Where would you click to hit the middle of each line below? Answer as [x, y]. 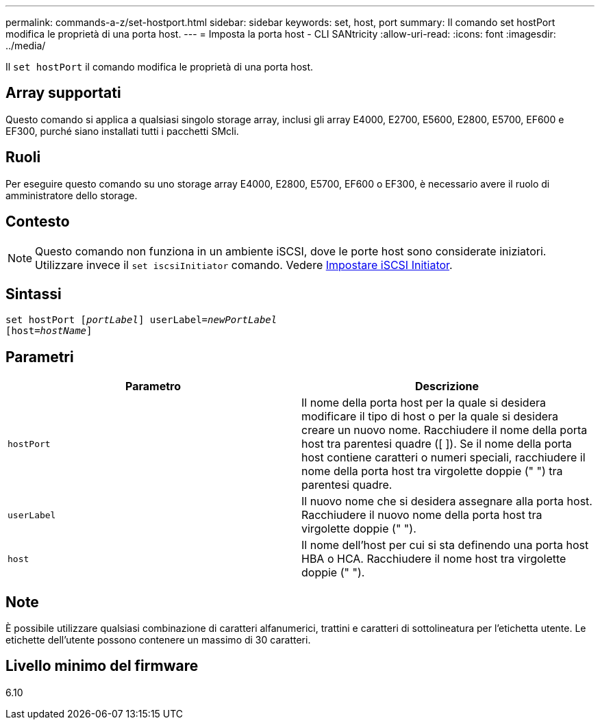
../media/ [26, 46]
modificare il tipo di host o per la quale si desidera [430, 417]
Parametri [40, 357]
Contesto [38, 222]
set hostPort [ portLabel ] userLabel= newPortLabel [141, 320]
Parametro [153, 386]
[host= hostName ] [49, 331]
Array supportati [63, 93]
